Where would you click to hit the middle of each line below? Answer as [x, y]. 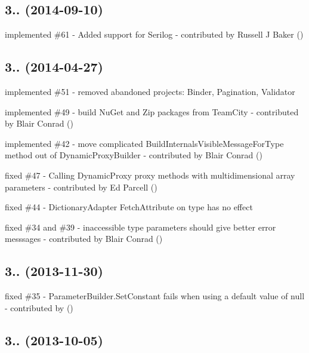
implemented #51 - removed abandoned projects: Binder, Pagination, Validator [150, 91]
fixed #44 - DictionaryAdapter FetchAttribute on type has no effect [129, 207]
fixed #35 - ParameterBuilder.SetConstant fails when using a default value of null [155, 296]
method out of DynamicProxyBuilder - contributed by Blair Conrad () [134, 155]
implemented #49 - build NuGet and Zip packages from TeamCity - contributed [152, 111]
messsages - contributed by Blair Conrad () [84, 239]
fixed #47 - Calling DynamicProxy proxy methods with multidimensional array [150, 175]
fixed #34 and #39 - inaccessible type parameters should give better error [140, 227]
